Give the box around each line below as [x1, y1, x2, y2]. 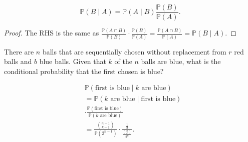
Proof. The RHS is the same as [4, 27, 99, 38]
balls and [4, 56, 32, 66]
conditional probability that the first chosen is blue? [4, 65, 164, 76]
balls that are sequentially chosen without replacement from [42, 46, 226, 56]
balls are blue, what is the [141, 56, 221, 66]
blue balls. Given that [39, 56, 106, 66]
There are [4, 46, 34, 56]
